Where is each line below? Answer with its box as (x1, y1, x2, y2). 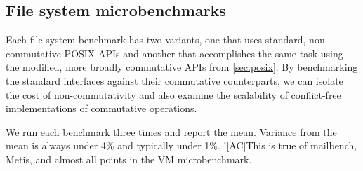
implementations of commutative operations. (6, 101, 197, 116)
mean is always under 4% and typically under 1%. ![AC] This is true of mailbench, (6, 138, 357, 153)
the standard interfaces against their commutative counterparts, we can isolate (6, 73, 343, 88)
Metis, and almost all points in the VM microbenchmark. (6, 151, 252, 166)
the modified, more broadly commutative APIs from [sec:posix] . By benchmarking (6, 60, 358, 74)
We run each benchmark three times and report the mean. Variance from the (6, 124, 337, 139)
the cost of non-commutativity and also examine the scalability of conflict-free (6, 87, 341, 102)
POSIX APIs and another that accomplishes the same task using (64, 46, 343, 60)
